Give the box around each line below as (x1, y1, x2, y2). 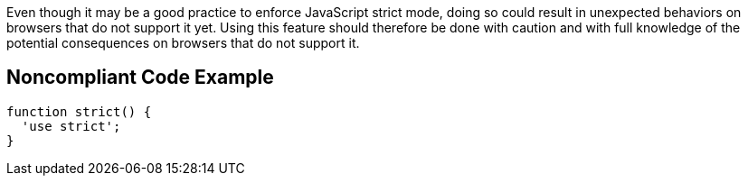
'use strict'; (21, 118, 121, 133)
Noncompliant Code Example (6, 66, 274, 89)
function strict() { (6, 104, 152, 119)
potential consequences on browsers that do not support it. (6, 35, 360, 50)
